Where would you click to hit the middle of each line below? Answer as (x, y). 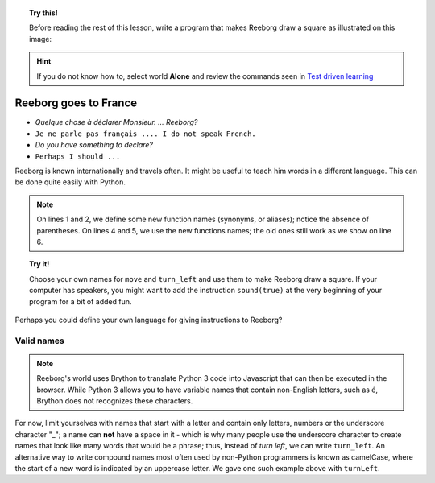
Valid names (39, 341)
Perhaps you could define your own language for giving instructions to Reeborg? (149, 320)
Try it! (39, 264)
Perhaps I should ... (78, 156)
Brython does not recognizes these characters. (115, 401)
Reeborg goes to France (76, 103)
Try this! (43, 13)
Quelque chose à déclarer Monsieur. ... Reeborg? (116, 122)
